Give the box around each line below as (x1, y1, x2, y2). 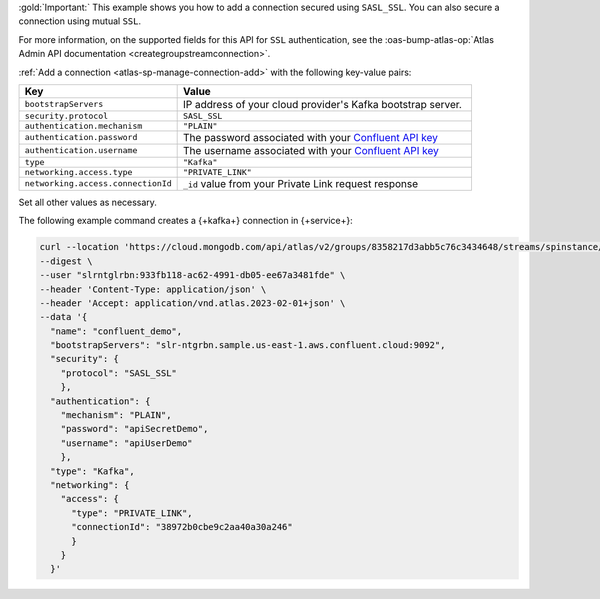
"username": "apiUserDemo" (60, 437, 194, 449)
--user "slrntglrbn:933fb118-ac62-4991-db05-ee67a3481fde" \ (39, 270, 346, 281)
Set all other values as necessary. (18, 196, 157, 208)
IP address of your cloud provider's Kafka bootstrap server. (183, 97, 462, 111)
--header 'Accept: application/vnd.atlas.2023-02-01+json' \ (39, 297, 346, 309)
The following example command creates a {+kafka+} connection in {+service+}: (18, 215, 354, 227)
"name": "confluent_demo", (50, 325, 183, 337)
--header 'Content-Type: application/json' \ (39, 283, 267, 295)
